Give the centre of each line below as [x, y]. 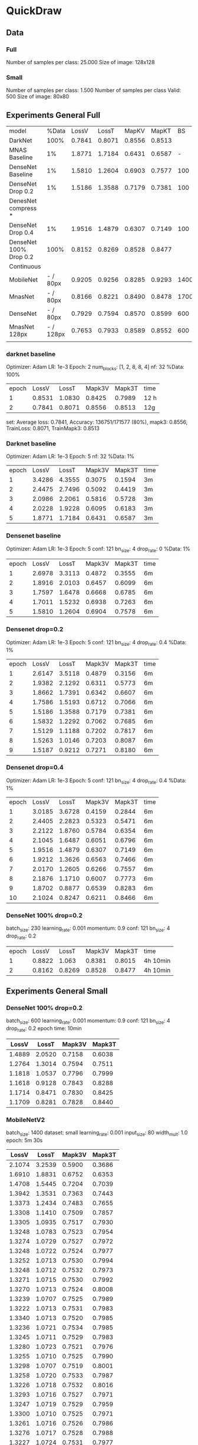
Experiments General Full [53, 115]
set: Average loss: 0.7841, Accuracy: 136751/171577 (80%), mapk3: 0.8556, [97, 422]
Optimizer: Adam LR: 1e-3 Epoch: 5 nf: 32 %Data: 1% [70, 456]
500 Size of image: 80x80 [38, 97]
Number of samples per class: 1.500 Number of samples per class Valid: [94, 90]
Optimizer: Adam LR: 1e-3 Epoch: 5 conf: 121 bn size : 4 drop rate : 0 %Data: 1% [98, 549]
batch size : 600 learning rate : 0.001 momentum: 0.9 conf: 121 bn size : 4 [88, 1022]
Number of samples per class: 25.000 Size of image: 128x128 [80, 62]
